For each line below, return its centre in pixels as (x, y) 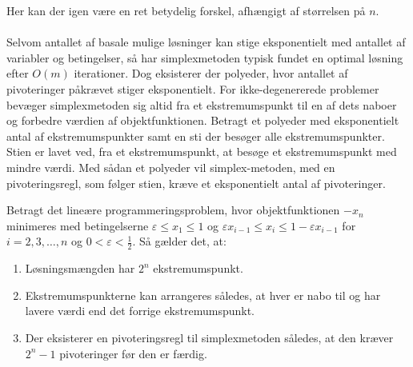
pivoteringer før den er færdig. (133, 353)
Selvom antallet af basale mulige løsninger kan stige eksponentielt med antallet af (206, 42)
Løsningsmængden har (80, 268)
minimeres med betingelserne (78, 225)
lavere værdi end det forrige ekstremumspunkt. (140, 311)
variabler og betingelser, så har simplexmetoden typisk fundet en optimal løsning (205, 57)
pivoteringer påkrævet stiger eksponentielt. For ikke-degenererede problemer (193, 88)
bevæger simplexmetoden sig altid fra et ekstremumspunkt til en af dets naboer (202, 104)
